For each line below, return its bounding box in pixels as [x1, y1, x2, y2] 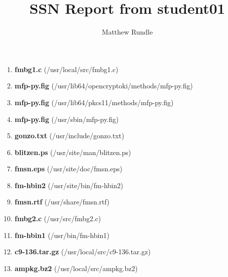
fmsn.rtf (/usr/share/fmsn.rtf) [14, 197, 110, 207]
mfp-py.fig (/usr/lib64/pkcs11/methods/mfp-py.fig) [14, 97, 174, 107]
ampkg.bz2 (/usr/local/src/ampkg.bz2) [14, 263, 138, 273]
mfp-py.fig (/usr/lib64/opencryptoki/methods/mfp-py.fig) [14, 80, 193, 91]
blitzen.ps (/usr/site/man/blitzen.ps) [14, 147, 131, 157]
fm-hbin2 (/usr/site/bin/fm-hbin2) [14, 180, 123, 190]
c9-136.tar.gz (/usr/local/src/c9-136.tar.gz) [14, 246, 151, 257]
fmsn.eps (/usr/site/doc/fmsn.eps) [14, 163, 123, 174]
